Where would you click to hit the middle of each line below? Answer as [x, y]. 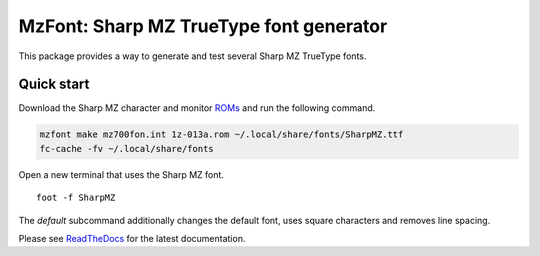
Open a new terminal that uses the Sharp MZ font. [121, 174]
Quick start [54, 84]
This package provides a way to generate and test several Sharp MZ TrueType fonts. [192, 56]
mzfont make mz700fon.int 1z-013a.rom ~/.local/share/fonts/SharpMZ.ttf [221, 134]
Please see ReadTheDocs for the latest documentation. [132, 238]
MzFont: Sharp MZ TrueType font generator [203, 26]
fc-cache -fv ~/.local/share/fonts [126, 148]
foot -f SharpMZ [76, 198]
